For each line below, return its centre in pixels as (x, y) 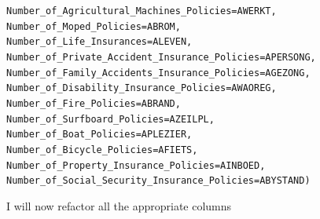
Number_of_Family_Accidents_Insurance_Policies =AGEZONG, (158, 73)
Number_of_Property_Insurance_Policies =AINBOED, (136, 165)
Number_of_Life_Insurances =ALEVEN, (99, 42)
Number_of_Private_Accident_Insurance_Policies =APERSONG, (161, 57)
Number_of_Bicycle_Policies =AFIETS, (102, 150)
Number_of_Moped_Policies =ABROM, (94, 26)
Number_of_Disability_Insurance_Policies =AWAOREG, (142, 88)
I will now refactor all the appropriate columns (119, 205)
